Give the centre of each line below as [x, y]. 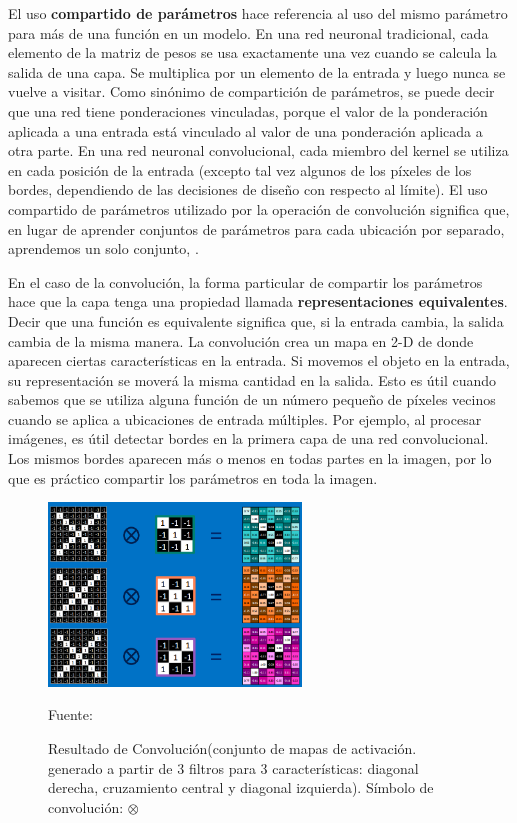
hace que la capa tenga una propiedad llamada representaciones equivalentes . [258, 301]
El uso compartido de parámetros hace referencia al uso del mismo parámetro [258, 13]
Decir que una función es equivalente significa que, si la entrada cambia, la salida [256, 320]
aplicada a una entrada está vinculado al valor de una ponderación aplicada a [245, 130]
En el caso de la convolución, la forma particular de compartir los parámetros [245, 281]
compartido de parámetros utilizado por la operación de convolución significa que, [259, 208]
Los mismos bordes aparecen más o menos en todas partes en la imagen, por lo [250, 458]
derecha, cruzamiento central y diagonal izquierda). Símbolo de [241, 787]
